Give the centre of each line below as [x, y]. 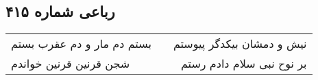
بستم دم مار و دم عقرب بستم [81, 44]
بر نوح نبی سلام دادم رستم [244, 64]
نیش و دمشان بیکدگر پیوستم [240, 44]
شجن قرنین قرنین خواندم [71, 64]
